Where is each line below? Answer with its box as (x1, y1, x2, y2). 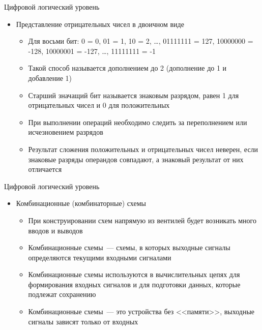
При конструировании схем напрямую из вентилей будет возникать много (28, 215, 256, 225)
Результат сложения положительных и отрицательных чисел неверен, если (28, 143, 258, 154)
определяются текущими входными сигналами (28, 252, 171, 262)
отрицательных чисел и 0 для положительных (28, 100, 170, 110)
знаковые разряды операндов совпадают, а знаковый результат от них (28, 154, 244, 164)
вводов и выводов (28, 225, 83, 235)
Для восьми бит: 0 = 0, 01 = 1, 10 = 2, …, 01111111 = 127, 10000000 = (28, 36, 253, 46)
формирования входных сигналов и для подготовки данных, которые (28, 279, 241, 289)
